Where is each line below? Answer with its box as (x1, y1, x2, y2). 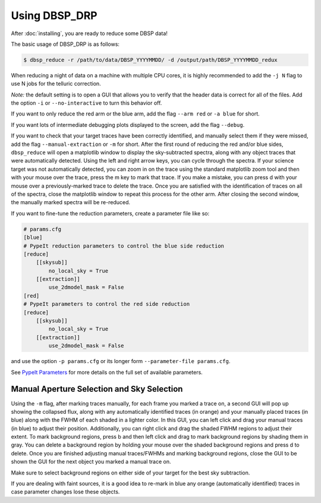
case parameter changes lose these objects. (11, 488, 120, 495)
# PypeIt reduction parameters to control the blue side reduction (23, 242, 225, 249)
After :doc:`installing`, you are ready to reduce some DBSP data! (11, 30, 168, 37)
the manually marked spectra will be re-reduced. (11, 199, 131, 206)
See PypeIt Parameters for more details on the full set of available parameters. (11, 368, 203, 376)
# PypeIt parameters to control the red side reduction (23, 301, 190, 308)
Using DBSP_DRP (11, 9, 97, 22)
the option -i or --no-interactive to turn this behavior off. (11, 99, 162, 107)
